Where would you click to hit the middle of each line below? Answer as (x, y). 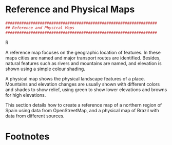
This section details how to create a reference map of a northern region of (84, 105)
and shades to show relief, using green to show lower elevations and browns (86, 89)
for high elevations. (26, 95)
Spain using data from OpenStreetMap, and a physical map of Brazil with (82, 110)
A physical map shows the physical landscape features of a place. (75, 78)
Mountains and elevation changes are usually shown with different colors (83, 84)
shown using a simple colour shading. (45, 69)
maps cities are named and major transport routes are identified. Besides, (83, 58)
